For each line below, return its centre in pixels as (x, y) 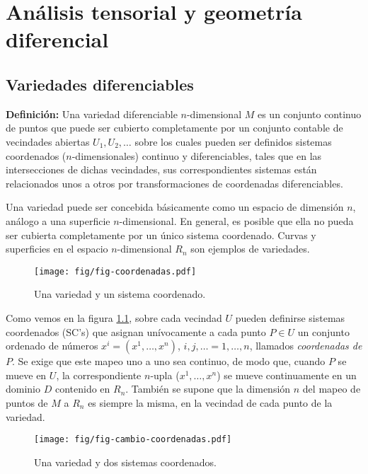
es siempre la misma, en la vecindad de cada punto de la (210, 402)
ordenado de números (52, 346)
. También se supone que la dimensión (208, 389)
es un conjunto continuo (309, 114)
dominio (23, 389)
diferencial (57, 39)
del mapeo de (332, 389)
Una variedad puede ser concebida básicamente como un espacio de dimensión (175, 207)
